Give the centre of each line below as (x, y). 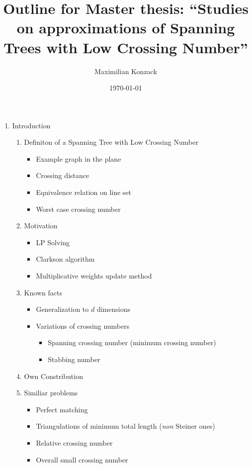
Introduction (31, 125)
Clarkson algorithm (65, 259)
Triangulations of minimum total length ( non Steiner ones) (126, 426)
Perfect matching (62, 409)
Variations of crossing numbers (83, 326)
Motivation (41, 226)
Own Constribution (53, 376)
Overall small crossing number (82, 459)
